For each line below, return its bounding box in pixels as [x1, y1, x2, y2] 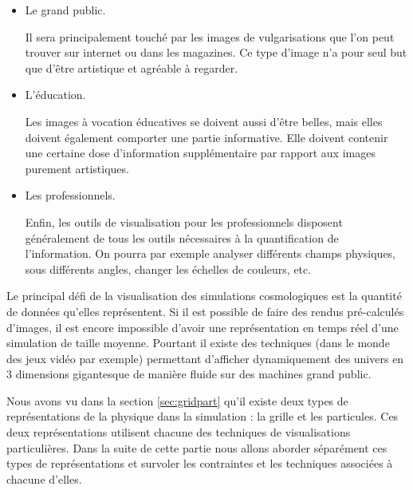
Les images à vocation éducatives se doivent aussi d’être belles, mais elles [25, 113, 383, 129]
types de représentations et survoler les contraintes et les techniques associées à [6, 455, 393, 472]
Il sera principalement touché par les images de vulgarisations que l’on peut [25, 28, 395, 45]
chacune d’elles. [6, 470, 82, 487]
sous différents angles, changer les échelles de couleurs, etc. [25, 260, 312, 277]
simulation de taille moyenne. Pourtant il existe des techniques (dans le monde [6, 334, 390, 351]
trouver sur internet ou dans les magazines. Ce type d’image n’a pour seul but [25, 44, 407, 61]
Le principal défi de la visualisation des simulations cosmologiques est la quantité [6, 287, 402, 304]
